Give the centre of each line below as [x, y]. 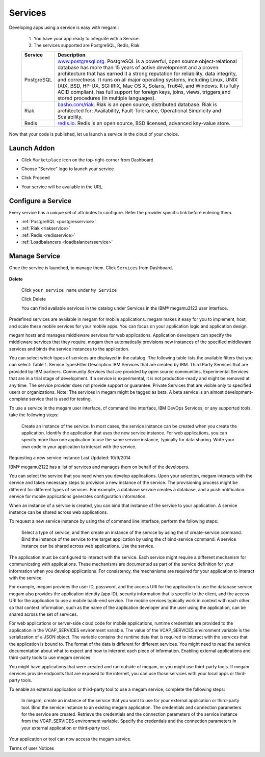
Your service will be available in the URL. [62, 187]
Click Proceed [36, 178]
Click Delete [34, 299]
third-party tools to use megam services [50, 657]
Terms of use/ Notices [31, 748]
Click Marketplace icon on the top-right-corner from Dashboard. [88, 160]
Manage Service [35, 256]
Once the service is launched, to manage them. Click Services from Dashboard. [91, 268]
